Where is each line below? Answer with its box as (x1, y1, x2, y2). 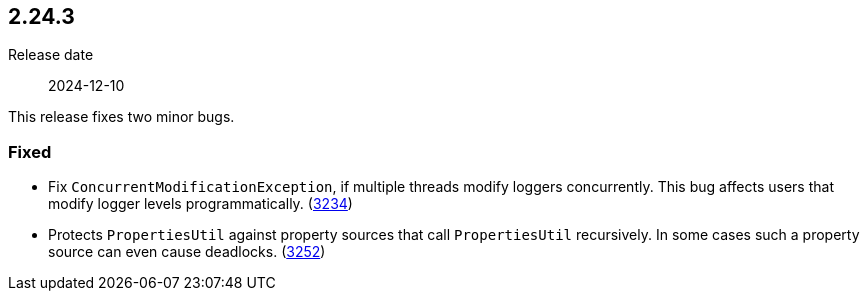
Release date (8, 46, 94, 64)
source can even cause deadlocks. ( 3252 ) (48, 243, 326, 261)
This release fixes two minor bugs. (8, 108, 235, 126)
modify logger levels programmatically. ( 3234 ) (48, 195, 353, 213)
